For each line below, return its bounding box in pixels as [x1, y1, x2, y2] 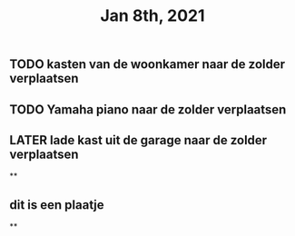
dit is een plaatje [9, 197, 104, 212]
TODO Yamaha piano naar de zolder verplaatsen [9, 102, 287, 117]
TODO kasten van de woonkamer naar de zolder [9, 56, 286, 73]
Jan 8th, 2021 [99, 5, 205, 26]
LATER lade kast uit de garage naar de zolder [9, 133, 268, 148]
